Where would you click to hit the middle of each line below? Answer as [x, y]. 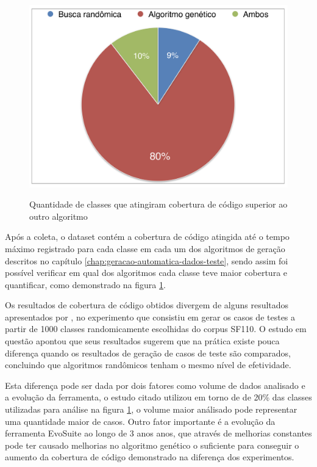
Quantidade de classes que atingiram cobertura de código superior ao [158, 204]
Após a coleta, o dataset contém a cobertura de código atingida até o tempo [147, 237]
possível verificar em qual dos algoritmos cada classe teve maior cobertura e [146, 273]
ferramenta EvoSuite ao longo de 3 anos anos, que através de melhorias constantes [158, 433]
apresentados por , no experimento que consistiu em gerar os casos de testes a [150, 317]
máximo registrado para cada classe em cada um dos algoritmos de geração [145, 248]
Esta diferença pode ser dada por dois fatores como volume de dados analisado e [155, 385]
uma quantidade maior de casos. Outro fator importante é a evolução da [140, 421]
